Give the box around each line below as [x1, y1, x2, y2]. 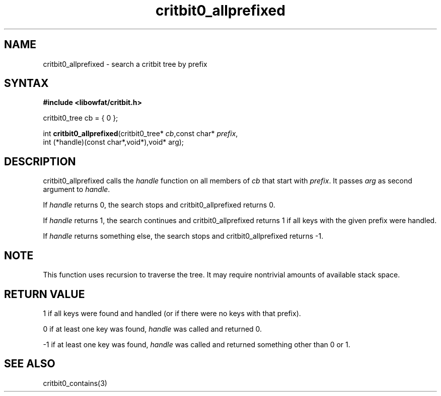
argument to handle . [43, 185, 110, 194]
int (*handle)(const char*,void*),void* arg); [43, 138, 184, 147]
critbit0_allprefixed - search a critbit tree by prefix [43, 59, 207, 68]
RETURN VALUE [4, 287, 85, 301]
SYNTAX [4, 77, 49, 90]
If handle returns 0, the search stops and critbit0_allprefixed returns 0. [43, 201, 275, 210]
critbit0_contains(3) [43, 378, 107, 387]
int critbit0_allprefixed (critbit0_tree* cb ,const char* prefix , [43, 129, 238, 138]
